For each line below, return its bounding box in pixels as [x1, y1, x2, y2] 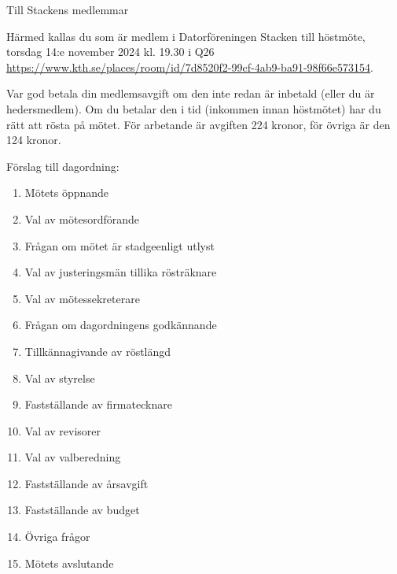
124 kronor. [6, 131, 61, 148]
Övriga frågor [24, 528, 90, 545]
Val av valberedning [24, 449, 121, 465]
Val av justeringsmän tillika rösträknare [24, 264, 217, 280]
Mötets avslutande [24, 554, 114, 571]
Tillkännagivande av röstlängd [24, 343, 171, 359]
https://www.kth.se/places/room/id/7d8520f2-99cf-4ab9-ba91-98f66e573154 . [6, 58, 373, 75]
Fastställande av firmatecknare [24, 396, 172, 413]
